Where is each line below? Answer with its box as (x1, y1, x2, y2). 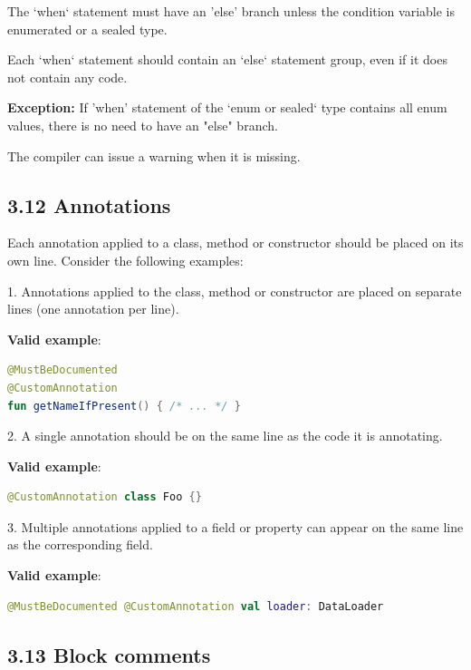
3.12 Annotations (7, 190, 171, 218)
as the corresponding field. (7, 535, 153, 554)
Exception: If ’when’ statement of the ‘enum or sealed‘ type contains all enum (7, 98, 447, 117)
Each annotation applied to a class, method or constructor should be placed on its (7, 233, 464, 252)
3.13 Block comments (7, 640, 211, 668)
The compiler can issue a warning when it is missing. (7, 146, 301, 165)
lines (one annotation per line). (7, 299, 179, 318)
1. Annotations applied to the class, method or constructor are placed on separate (7, 281, 462, 300)
